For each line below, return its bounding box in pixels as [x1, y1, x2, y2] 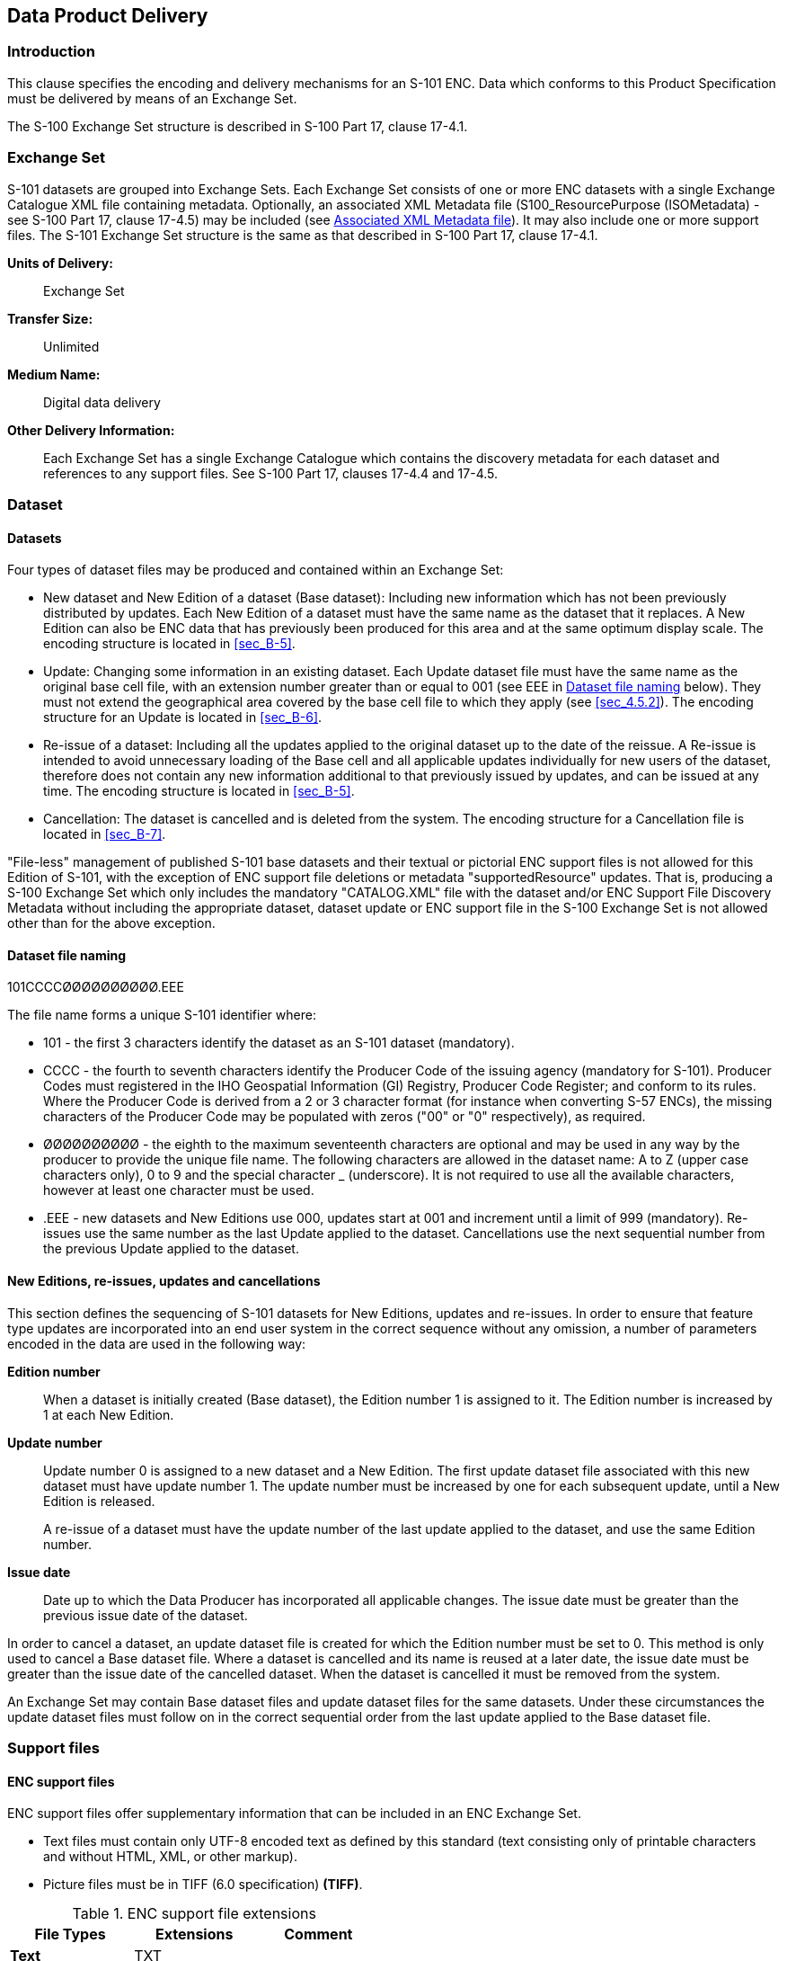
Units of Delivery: [7, 254, 113, 271]
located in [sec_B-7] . [43, 826, 166, 842]
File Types [34, 1925, 106, 1944]
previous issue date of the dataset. [43, 1607, 248, 1623]
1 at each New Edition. [43, 1406, 174, 1422]
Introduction [7, 42, 95, 61]
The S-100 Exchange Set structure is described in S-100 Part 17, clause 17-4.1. [7, 118, 468, 134]
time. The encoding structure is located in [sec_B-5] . [43, 783, 355, 799]
